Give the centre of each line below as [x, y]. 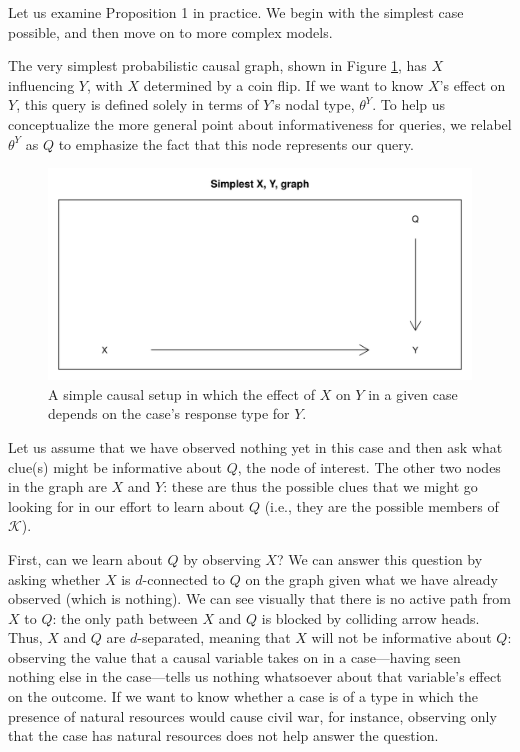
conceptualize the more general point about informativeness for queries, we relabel [260, 123]
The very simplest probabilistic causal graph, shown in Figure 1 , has [217, 65]
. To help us [409, 104]
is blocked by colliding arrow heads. [370, 617]
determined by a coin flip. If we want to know [283, 84]
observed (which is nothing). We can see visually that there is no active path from [259, 598]
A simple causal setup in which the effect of [181, 393]
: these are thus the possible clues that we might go [320, 486]
